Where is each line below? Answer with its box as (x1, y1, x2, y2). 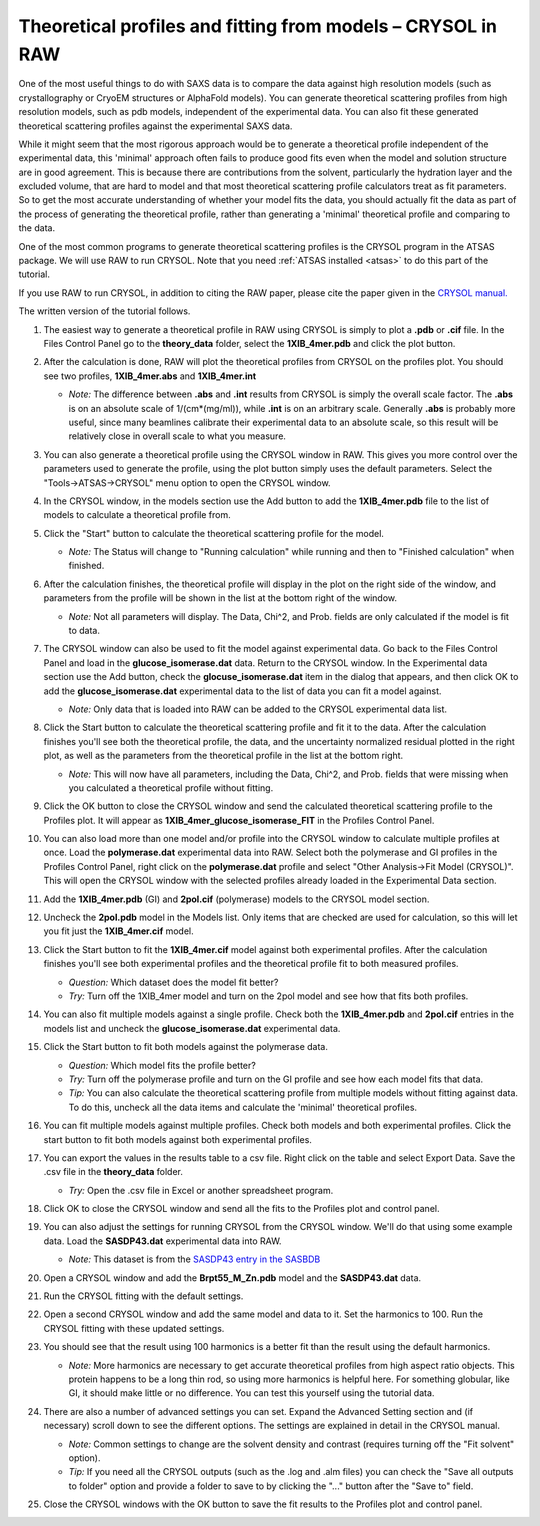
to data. (68, 625, 100, 637)
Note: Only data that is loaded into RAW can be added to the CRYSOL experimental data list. (68, 703, 448, 715)
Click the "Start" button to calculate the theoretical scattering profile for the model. (43, 527, 385, 539)
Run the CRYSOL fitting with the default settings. (43, 1290, 244, 1302)
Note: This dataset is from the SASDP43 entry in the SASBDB (68, 1253, 321, 1265)
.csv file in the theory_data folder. (43, 1166, 184, 1178)
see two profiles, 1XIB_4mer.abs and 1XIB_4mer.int (43, 370, 257, 382)
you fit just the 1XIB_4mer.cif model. (43, 925, 194, 937)
